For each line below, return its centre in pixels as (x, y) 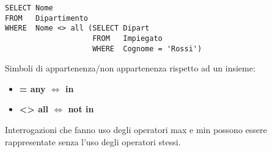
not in (81, 109)
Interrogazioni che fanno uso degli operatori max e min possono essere (136, 130)
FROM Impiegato (127, 38)
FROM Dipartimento (47, 18)
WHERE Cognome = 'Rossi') (147, 49)
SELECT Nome (29, 8)
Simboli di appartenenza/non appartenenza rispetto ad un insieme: (130, 68)
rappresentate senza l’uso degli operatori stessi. (93, 141)
